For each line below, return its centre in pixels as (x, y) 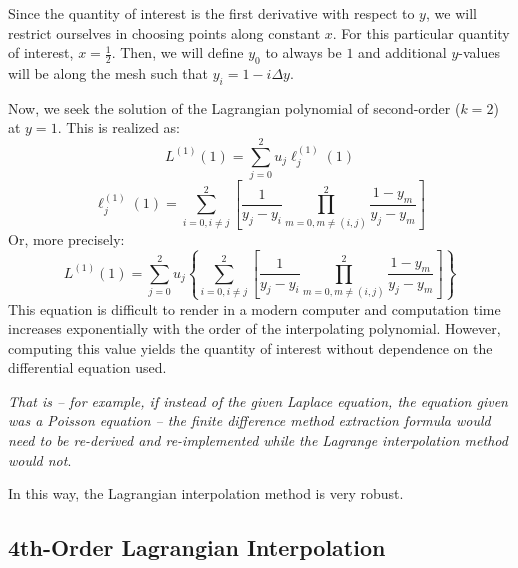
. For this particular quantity (421, 32)
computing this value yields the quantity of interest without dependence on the (250, 347)
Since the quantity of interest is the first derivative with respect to (211, 13)
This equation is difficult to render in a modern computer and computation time (254, 308)
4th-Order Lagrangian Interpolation (197, 547)
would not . (40, 459)
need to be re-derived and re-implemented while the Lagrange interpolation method (258, 440)
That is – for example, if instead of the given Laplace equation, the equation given (258, 400)
